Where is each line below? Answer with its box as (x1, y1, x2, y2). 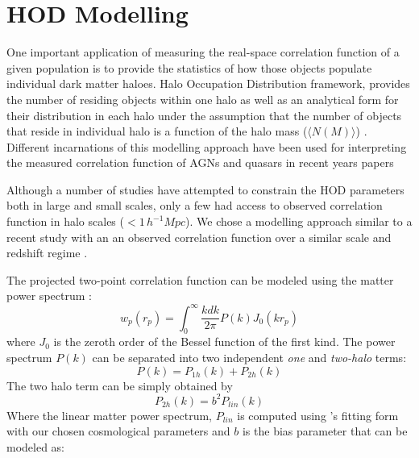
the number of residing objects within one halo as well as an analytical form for (6, 90, 399, 107)
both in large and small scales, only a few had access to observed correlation (6, 197, 383, 214)
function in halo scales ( (6, 213, 124, 230)
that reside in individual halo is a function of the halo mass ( (6, 123, 308, 139)
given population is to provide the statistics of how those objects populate (6, 59, 372, 76)
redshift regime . (6, 244, 88, 261)
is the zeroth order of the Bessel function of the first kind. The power (53, 333, 396, 350)
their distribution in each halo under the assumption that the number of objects (6, 106, 402, 123)
